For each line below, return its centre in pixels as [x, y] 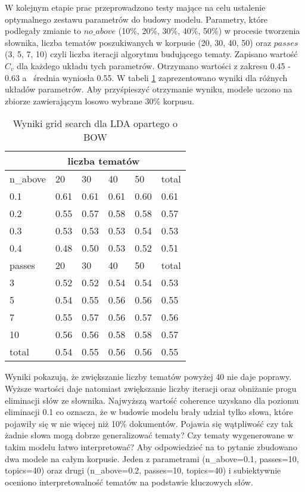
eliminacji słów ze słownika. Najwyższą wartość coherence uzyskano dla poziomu [152, 400]
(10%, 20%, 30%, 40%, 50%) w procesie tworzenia [209, 31]
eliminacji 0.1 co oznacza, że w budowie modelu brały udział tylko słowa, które [149, 412]
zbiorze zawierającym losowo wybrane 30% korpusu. [100, 100]
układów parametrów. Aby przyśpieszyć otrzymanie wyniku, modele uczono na [149, 89]
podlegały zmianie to [43, 31]
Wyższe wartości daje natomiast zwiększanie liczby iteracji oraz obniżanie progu [151, 388]
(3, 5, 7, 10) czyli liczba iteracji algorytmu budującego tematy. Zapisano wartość [151, 54]
